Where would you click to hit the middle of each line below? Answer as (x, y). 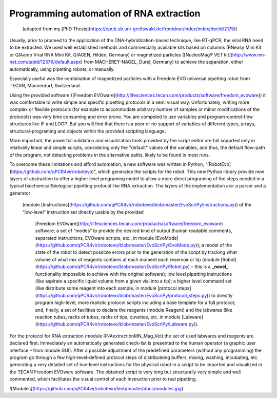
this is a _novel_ (211, 267)
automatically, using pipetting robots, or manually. (62, 69)
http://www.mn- (249, 54)
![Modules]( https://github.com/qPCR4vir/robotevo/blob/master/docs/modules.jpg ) (96, 388)
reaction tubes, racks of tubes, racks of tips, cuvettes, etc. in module (108, 317)
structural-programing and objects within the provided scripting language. (88, 131)
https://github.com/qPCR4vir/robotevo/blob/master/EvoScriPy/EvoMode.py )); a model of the (134, 245)
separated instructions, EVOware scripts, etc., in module (95, 238)
